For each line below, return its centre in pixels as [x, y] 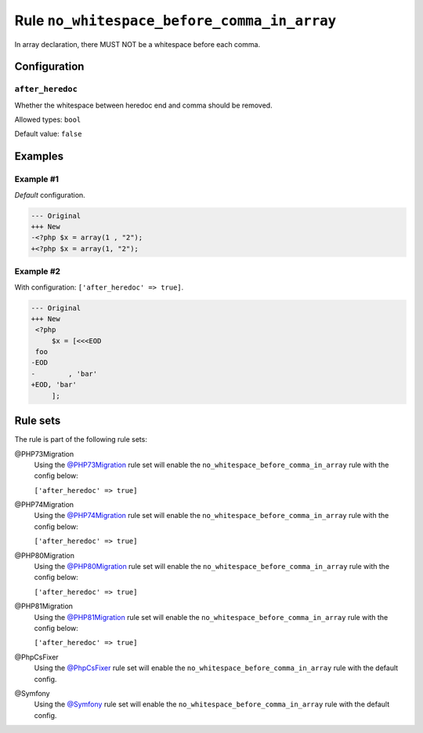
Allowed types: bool [48, 120]
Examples [39, 157]
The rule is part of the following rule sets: [81, 439]
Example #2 [38, 272]
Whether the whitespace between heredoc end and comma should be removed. [144, 105]
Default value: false [48, 134]
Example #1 [36, 179]
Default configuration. [50, 195]
